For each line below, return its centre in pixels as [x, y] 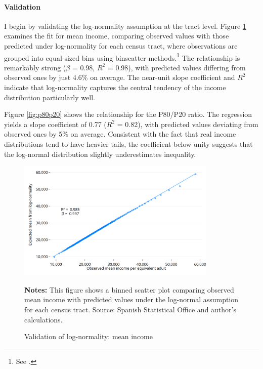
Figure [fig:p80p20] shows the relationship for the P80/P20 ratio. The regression [128, 114]
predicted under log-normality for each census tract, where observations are [121, 45]
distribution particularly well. [50, 97]
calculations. [43, 319]
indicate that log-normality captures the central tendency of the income [115, 87]
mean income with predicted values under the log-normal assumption [131, 299]
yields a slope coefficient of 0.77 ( [55, 124]
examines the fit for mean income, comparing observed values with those [117, 36]
